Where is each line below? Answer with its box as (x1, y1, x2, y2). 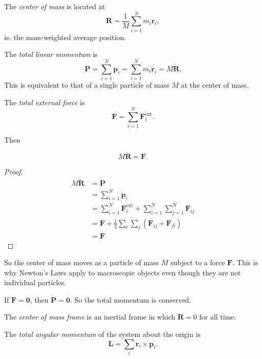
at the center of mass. (181, 79, 249, 90)
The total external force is (4, 96, 85, 107)
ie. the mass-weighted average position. (4, 31, 126, 42)
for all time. (199, 311, 236, 322)
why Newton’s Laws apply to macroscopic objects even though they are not (4, 267, 241, 277)
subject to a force (170, 257, 225, 268)
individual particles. (4, 277, 67, 288)
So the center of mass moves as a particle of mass (4, 257, 159, 268)
